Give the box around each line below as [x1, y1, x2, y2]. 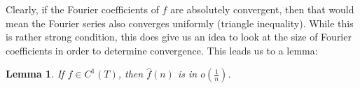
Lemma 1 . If [6, 66, 64, 81]
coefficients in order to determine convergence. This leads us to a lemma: [6, 43, 318, 57]
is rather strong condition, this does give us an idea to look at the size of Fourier [6, 29, 352, 44]
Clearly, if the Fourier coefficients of [6, 2, 159, 16]
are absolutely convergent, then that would [170, 2, 354, 16]
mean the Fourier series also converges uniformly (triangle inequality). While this [6, 15, 354, 30]
